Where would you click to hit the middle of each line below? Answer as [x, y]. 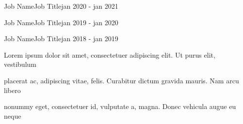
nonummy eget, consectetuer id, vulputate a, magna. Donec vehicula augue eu [120, 106]
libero [12, 90]
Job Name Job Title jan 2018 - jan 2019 [61, 39]
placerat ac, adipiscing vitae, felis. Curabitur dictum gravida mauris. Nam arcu [121, 80]
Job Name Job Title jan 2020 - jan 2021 [61, 6]
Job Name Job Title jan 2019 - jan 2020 [61, 22]
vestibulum [20, 64]
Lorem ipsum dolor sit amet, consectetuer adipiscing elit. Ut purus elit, [110, 54]
